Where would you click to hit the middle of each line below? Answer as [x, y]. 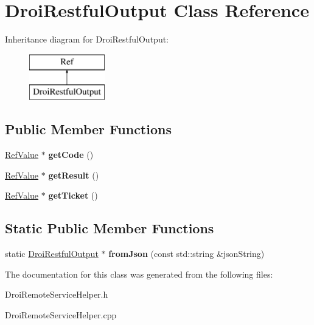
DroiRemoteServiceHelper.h [57, 294]
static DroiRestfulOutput [52, 254]
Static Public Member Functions [110, 228]
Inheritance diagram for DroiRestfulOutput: [87, 39]
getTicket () [73, 195]
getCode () [71, 155]
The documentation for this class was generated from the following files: [139, 274]
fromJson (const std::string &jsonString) [187, 254]
